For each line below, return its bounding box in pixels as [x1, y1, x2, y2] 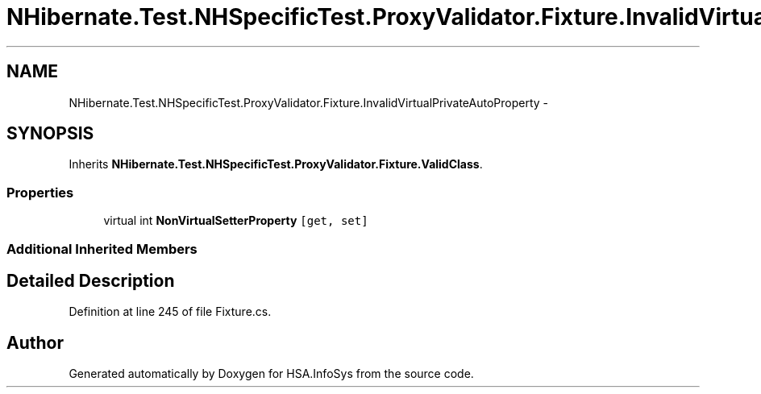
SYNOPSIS [6, 123, 94, 144]
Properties [6, 184, 74, 201]
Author [6, 332, 64, 353]
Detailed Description [6, 270, 175, 291]
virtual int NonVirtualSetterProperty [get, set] [103, 214, 368, 228]
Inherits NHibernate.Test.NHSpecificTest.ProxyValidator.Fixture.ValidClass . [69, 157, 483, 172]
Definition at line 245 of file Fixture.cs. [69, 305, 272, 319]
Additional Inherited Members [6, 240, 198, 257]
